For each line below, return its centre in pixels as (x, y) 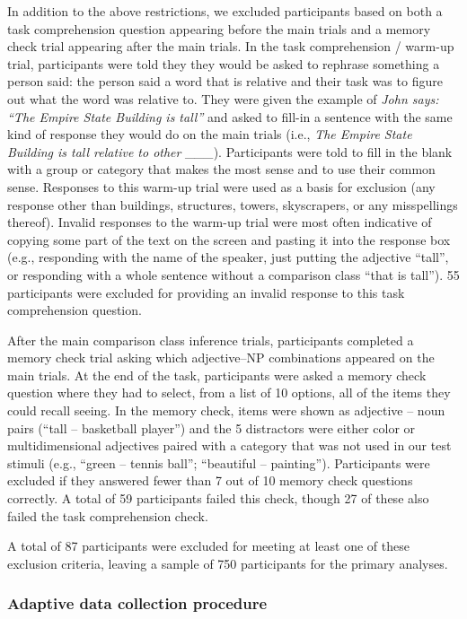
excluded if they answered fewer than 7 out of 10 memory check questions (210, 480)
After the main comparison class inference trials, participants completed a (211, 340)
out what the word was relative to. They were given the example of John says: (223, 98)
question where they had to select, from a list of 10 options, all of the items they (229, 392)
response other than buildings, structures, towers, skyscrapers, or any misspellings (233, 204)
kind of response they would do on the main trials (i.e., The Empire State (210, 134)
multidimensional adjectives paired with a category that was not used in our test (229, 445)
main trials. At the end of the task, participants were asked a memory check (217, 375)
